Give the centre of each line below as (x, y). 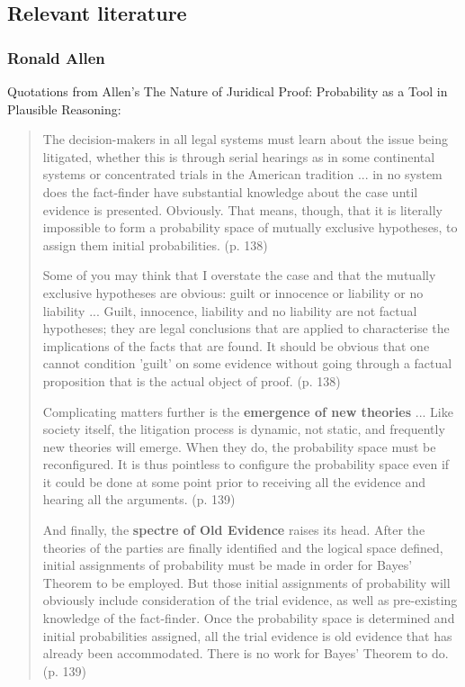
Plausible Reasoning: (64, 108)
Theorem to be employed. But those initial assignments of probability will (246, 582)
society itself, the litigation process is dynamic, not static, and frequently (244, 429)
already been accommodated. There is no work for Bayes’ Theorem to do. (246, 653)
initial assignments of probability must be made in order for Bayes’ (228, 565)
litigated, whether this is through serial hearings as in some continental (239, 156)
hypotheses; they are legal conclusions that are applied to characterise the (246, 328)
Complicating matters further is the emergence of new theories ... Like (248, 411)
